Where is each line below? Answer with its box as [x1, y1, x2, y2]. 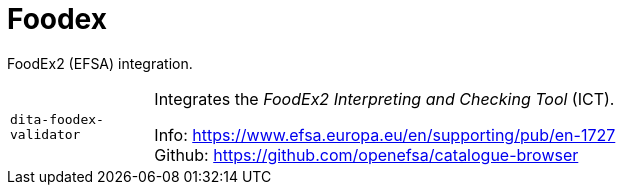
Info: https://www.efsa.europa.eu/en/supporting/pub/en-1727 [154, 124, 616, 145]
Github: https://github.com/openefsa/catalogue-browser [154, 144, 579, 165]
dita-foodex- [10, 111, 104, 127]
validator [10, 126, 81, 142]
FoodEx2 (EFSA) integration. [7, 54, 193, 72]
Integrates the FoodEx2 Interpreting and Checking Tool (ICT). [154, 88, 615, 109]
